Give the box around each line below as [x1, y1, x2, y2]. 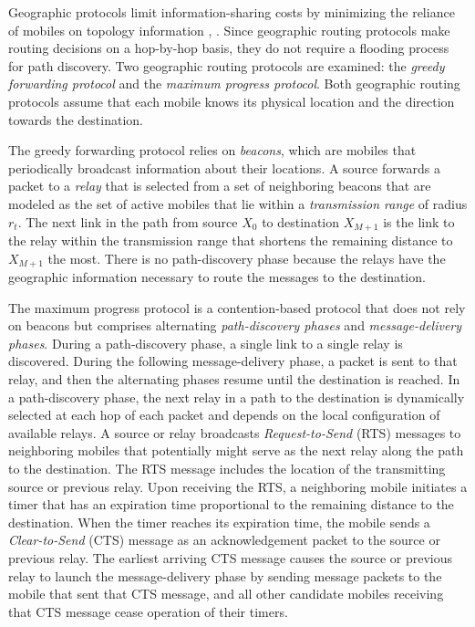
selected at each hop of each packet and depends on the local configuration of [8, 405, 440, 424]
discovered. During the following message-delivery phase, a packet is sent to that [8, 351, 458, 371]
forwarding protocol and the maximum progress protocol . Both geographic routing [8, 74, 460, 93]
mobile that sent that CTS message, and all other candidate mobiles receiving [8, 584, 444, 603]
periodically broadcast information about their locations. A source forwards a [8, 158, 440, 177]
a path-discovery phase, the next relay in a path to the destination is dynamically [8, 387, 465, 406]
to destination [262, 212, 340, 231]
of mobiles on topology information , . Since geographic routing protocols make [8, 20, 450, 39]
